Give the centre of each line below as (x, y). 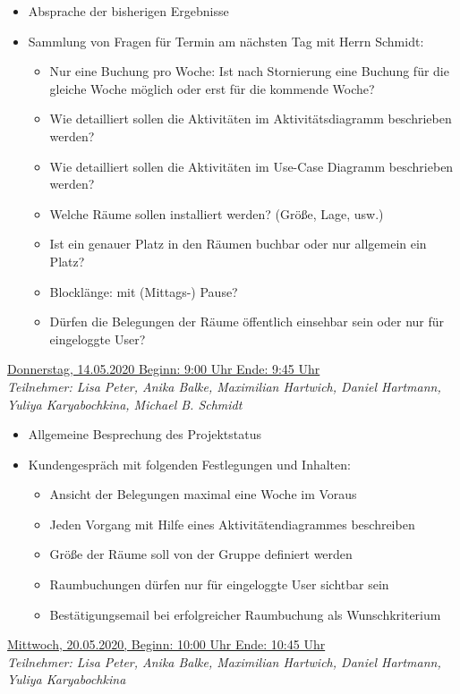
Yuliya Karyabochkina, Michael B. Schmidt (125, 404)
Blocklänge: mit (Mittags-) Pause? (144, 291)
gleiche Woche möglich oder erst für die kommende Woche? (212, 88)
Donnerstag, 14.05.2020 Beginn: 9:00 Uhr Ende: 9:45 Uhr (164, 369)
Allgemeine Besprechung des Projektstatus (145, 434)
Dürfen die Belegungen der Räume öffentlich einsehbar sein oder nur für (247, 322)
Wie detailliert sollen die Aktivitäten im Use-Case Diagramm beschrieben (251, 166)
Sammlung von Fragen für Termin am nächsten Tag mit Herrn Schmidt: (226, 41)
